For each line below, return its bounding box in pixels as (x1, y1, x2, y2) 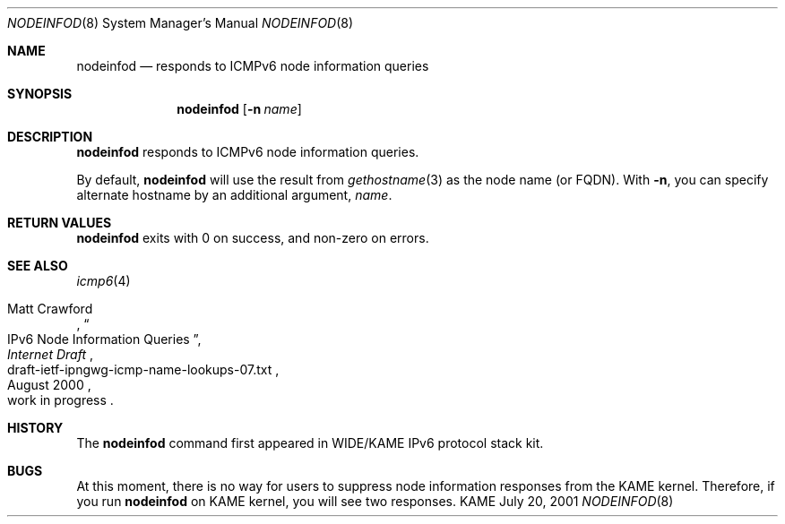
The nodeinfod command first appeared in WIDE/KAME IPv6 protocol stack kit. (76, 435, 544, 451)
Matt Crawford (7, 301, 93, 316)
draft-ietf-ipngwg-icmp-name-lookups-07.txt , (7, 362, 280, 377)
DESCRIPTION (7, 129, 93, 144)
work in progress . (7, 392, 114, 408)
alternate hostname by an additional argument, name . (76, 187, 392, 202)
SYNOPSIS (7, 86, 73, 101)
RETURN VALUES (7, 215, 112, 230)
